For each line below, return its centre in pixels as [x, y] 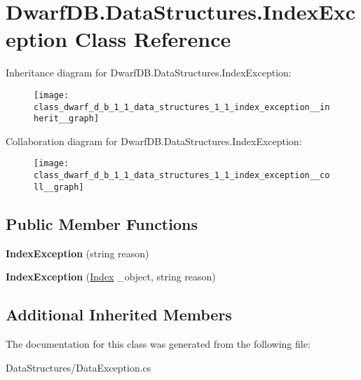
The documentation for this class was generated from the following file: [158, 344]
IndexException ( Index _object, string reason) [111, 277]
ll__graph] [59, 187]
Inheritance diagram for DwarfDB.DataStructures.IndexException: [149, 73]
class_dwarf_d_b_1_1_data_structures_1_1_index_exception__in [182, 107]
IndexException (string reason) [77, 253]
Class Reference [153, 39]
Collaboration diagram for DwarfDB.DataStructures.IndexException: [154, 141]
